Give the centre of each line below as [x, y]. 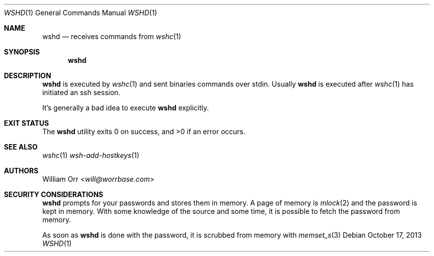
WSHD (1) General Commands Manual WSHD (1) [81, 13]
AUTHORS [21, 171]
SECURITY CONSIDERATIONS [54, 194]
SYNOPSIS [22, 52]
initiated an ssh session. [81, 92]
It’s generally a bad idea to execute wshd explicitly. [126, 108]
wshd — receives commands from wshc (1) [112, 36]
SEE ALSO [21, 147]
